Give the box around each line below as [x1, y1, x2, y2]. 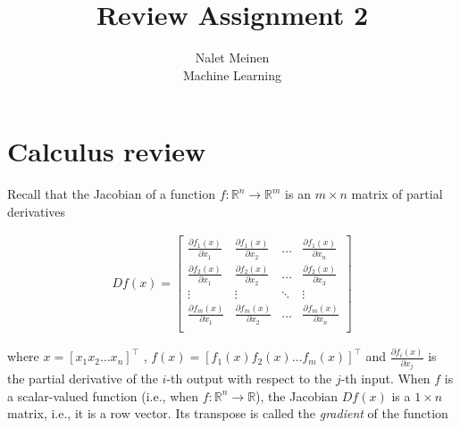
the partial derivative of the [7, 369, 158, 388]
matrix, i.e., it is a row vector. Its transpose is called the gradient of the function [7, 404, 448, 423]
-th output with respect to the [166, 369, 332, 388]
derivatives [7, 202, 66, 220]
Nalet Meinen [195, 48, 270, 67]
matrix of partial [351, 185, 443, 203]
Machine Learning [183, 65, 281, 84]
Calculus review [7, 133, 206, 169]
